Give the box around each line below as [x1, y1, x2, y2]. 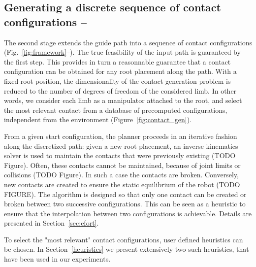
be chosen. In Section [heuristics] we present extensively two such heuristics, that [4, 244, 249, 254]
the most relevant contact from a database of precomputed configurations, [4, 104, 227, 115]
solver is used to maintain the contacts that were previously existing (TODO [4, 150, 236, 161]
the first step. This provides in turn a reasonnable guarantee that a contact [4, 56, 231, 67]
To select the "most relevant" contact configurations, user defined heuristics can [4, 234, 243, 244]
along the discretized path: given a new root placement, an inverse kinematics [4, 140, 238, 151]
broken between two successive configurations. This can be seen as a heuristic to [4, 199, 246, 209]
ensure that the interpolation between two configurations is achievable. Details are [4, 208, 252, 218]
